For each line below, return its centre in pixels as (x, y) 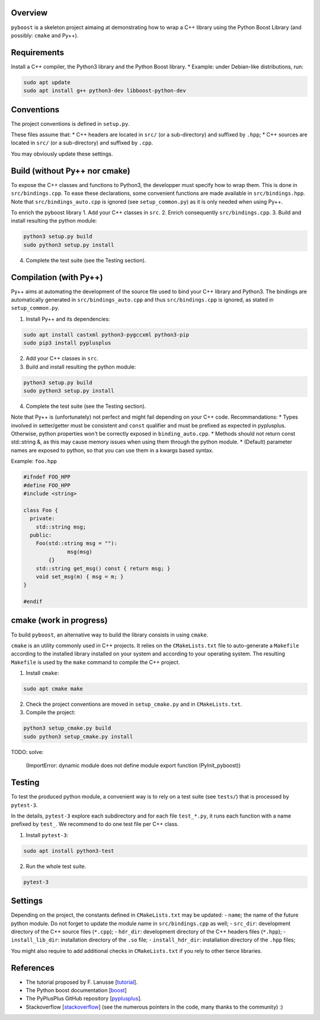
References (33, 968)
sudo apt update (47, 82)
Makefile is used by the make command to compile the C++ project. (95, 662)
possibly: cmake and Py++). (45, 35)
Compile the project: (51, 712)
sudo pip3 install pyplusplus (67, 343)
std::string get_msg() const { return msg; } (103, 568)
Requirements (38, 53)
